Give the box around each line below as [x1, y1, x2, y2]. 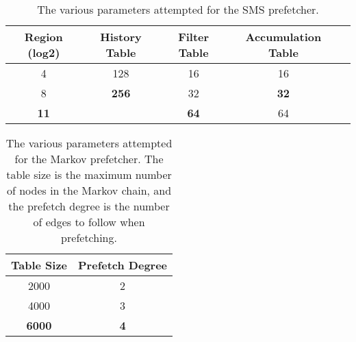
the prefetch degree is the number [8, 198, 170, 214]
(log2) [27, 45, 60, 60]
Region [24, 29, 63, 45]
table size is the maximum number [6, 167, 172, 182]
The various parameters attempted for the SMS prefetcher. [37, 1, 319, 17]
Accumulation [245, 29, 322, 45]
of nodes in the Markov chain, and [6, 182, 172, 198]
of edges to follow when [33, 214, 145, 230]
